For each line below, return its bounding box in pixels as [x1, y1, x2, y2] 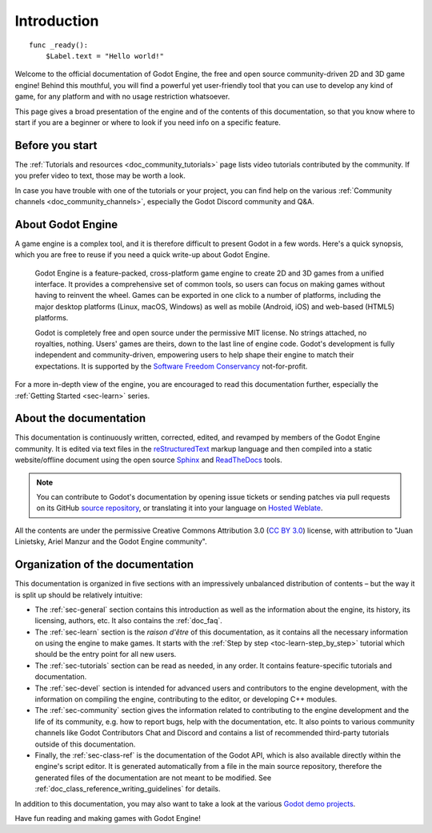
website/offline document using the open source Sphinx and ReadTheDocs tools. [14, 455, 283, 465]
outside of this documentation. [34, 739, 136, 749]
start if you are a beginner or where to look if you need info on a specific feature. [14, 117, 282, 127]
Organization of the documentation [14, 557, 194, 572]
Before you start [14, 139, 98, 152]
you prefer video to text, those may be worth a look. [14, 171, 186, 180]
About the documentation [14, 412, 146, 425]
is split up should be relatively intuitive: [14, 590, 143, 600]
